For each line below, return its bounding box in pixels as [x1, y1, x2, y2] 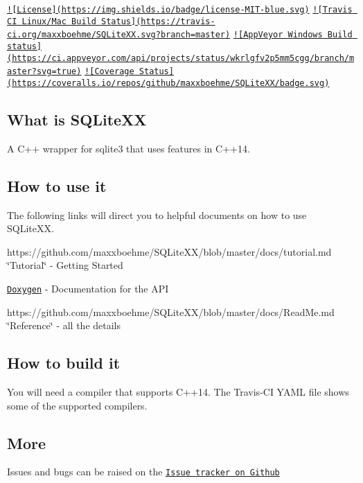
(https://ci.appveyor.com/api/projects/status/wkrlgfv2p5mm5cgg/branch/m [7, 53, 355, 63]
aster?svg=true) [7, 67, 82, 77]
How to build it [7, 352, 121, 374]
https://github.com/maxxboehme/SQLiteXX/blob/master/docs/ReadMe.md [7, 304, 335, 319]
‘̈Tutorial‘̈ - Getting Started [7, 258, 123, 272]
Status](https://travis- [101, 16, 215, 26]
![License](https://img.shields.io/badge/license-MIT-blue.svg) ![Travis [7, 5, 353, 15]
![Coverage [85, 67, 134, 77]
